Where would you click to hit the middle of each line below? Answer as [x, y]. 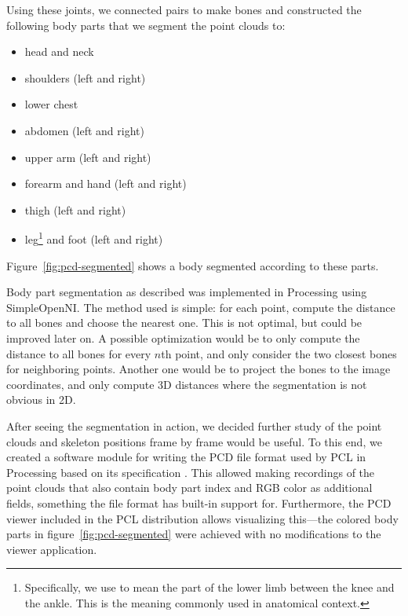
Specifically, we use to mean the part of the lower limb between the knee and [209, 587]
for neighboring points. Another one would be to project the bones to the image [199, 369]
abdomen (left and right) [84, 130]
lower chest [51, 104]
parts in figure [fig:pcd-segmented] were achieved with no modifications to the [194, 534]
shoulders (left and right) [85, 77]
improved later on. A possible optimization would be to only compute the [183, 337]
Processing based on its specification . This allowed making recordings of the [191, 472]
